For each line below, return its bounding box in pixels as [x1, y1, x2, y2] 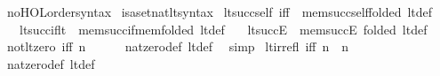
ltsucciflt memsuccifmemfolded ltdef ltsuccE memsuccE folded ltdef [19, 19, 428, 38]
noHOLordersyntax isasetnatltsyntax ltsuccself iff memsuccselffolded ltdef [6, 3, 433, 20]
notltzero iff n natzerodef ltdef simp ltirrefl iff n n [6, 37, 349, 56]
